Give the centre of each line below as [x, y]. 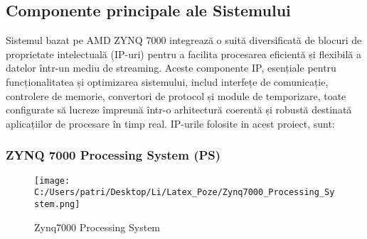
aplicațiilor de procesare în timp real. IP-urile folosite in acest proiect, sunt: [170, 123]
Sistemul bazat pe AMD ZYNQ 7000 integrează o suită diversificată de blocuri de [184, 40]
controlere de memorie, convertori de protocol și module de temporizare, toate [176, 95]
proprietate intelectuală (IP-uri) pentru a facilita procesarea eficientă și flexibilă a [183, 54]
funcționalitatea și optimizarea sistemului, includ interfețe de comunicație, [167, 81]
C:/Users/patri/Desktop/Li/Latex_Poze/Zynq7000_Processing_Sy [185, 193]
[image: [52, 180]
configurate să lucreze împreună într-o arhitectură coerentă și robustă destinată [179, 110]
